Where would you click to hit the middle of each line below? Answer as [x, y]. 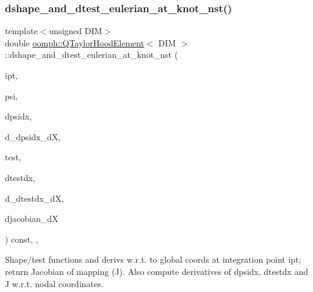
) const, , [22, 239]
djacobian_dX [32, 219]
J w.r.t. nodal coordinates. [54, 283]
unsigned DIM [76, 31]
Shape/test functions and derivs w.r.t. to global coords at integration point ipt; [153, 259]
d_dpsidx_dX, [33, 136]
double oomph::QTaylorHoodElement [75, 42]
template [21, 31]
